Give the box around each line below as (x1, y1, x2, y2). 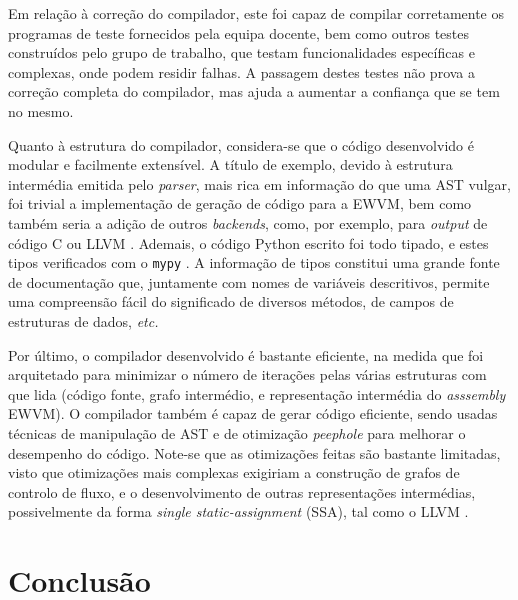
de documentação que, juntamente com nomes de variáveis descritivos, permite (8, 271, 490, 292)
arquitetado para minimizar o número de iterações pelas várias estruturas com (8, 364, 487, 385)
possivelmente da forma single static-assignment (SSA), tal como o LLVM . (8, 501, 469, 522)
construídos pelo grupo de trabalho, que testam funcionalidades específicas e (8, 42, 475, 63)
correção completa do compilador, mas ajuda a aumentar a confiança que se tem (8, 81, 500, 102)
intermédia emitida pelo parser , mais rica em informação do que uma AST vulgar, (8, 173, 511, 194)
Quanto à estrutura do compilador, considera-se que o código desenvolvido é (8, 134, 474, 155)
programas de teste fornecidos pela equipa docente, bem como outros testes (8, 22, 470, 43)
